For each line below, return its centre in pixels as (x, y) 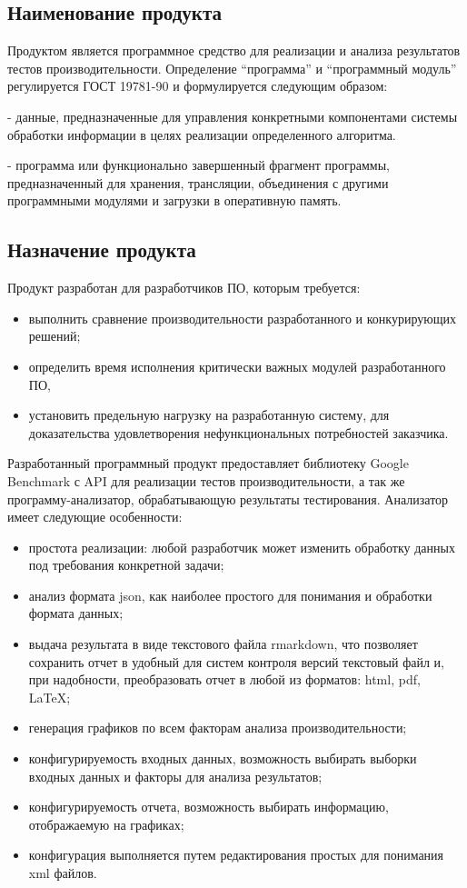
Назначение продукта (102, 249)
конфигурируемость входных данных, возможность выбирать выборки (223, 758)
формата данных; (76, 613)
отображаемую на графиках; (106, 824)
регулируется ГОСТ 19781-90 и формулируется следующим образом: (198, 86)
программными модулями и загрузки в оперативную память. (174, 200)
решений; (55, 336)
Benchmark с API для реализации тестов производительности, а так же (206, 480)
